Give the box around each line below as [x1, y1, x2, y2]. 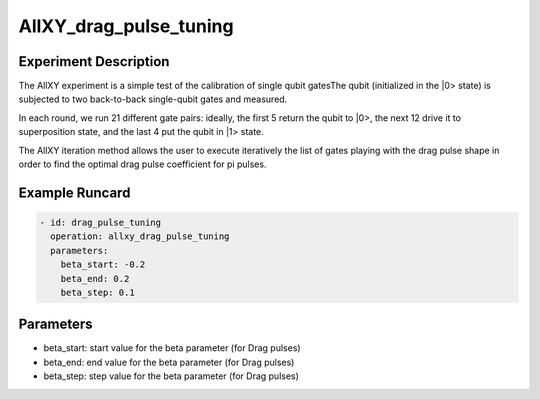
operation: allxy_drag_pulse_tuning [50, 231, 230, 242]
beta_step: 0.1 [60, 286, 135, 298]
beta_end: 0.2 [60, 273, 130, 284]
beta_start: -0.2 [60, 259, 146, 270]
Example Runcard [18, 184, 131, 201]
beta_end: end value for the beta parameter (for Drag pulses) [43, 356, 295, 368]
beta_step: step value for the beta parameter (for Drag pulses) [43, 370, 300, 382]
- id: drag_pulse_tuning [39, 217, 162, 229]
